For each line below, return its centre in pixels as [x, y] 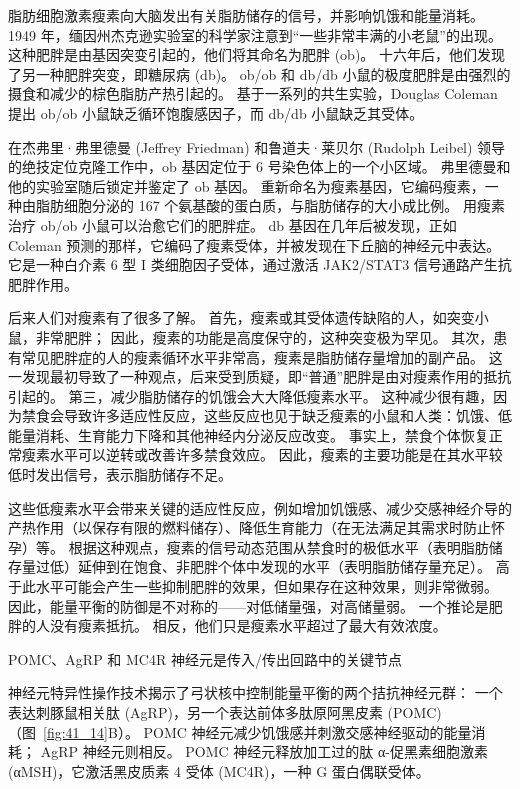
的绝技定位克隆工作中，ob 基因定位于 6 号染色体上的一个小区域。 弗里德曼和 [259, 166]
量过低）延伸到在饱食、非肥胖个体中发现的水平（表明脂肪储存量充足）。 [256, 566]
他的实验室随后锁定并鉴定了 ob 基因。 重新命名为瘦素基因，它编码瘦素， [246, 185]
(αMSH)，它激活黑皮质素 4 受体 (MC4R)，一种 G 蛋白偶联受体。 [219, 770]
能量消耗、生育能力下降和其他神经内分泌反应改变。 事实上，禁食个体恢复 [248, 434]
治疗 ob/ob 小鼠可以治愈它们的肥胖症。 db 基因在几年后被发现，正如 [232, 224]
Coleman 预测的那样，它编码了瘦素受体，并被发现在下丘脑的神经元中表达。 [254, 244]
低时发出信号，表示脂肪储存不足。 [120, 474]
